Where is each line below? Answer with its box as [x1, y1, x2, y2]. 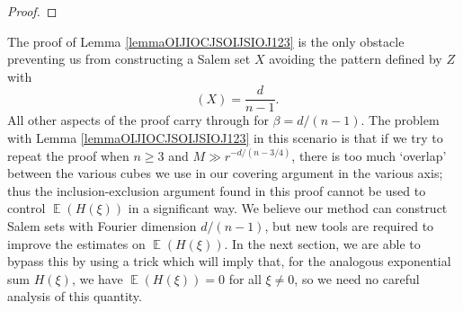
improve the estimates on [7, 234, 146, 253]
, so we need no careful [294, 269, 420, 288]
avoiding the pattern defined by [269, 49, 442, 68]
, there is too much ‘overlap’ [291, 146, 447, 164]
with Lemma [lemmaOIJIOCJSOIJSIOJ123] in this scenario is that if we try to [7, 129, 443, 147]
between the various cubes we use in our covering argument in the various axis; [7, 164, 443, 182]
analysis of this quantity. [7, 287, 142, 306]
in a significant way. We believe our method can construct [128, 199, 448, 218]
